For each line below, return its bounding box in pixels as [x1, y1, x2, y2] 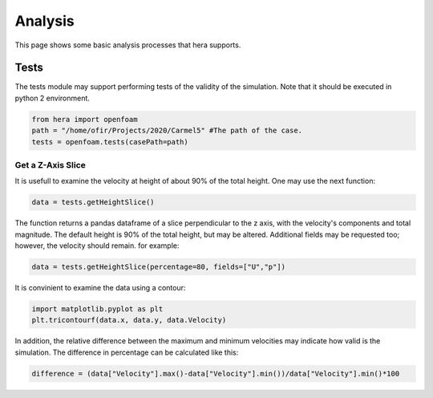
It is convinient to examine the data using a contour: [14, 283, 186, 293]
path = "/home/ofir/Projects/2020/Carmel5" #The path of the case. [31, 126, 303, 136]
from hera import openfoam [31, 115, 138, 124]
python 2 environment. [14, 93, 90, 103]
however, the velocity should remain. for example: [14, 241, 180, 250]
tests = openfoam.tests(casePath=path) [31, 137, 188, 146]
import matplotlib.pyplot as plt [31, 305, 164, 314]
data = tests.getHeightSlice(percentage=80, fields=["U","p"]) [31, 262, 286, 272]
